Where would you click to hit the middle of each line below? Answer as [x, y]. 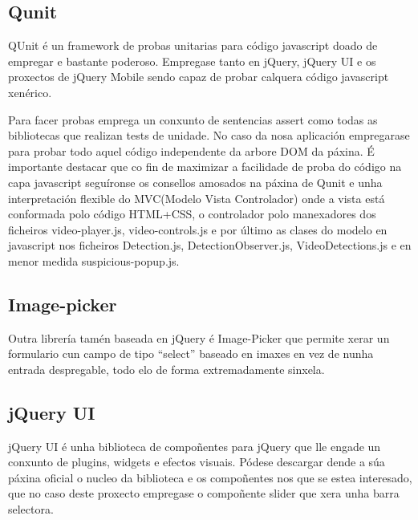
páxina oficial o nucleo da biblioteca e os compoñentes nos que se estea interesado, [210, 477]
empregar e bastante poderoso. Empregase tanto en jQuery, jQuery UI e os [192, 61]
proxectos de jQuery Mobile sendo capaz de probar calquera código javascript [199, 77]
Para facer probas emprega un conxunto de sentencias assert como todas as [193, 119]
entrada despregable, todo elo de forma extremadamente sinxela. [166, 369]
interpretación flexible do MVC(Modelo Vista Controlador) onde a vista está [197, 198]
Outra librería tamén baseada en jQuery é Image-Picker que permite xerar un [199, 337]
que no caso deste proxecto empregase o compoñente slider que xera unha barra [204, 493]
